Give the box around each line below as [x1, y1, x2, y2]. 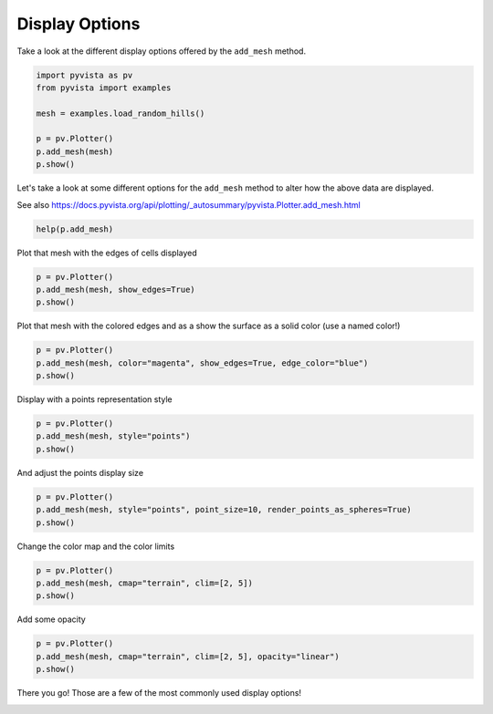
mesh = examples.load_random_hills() [36, 108, 205, 119]
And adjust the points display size [16, 467, 144, 478]
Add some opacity [16, 614, 86, 625]
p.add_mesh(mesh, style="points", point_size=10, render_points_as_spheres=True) [36, 504, 413, 515]
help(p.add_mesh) [36, 223, 114, 234]
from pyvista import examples [36, 82, 172, 93]
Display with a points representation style [16, 394, 173, 405]
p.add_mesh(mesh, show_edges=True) [36, 284, 195, 295]
